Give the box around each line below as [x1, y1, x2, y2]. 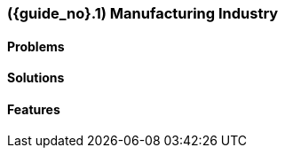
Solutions [7, 70, 65, 86]
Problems [7, 38, 65, 54]
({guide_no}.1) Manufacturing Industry [7, 4, 279, 22]
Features [7, 101, 60, 117]
